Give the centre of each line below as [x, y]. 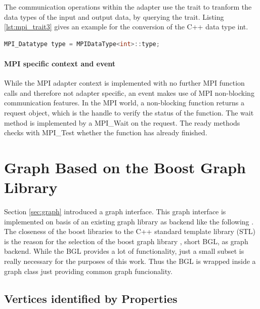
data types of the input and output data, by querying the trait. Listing [114, 16]
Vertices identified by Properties [91, 298]
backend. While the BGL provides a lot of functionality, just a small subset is [124, 251]
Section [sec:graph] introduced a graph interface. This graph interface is [115, 211]
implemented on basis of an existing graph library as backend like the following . [129, 221]
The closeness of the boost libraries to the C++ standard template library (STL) [130, 231]
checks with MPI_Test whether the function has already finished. [106, 132]
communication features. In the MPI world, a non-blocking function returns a [124, 103]
